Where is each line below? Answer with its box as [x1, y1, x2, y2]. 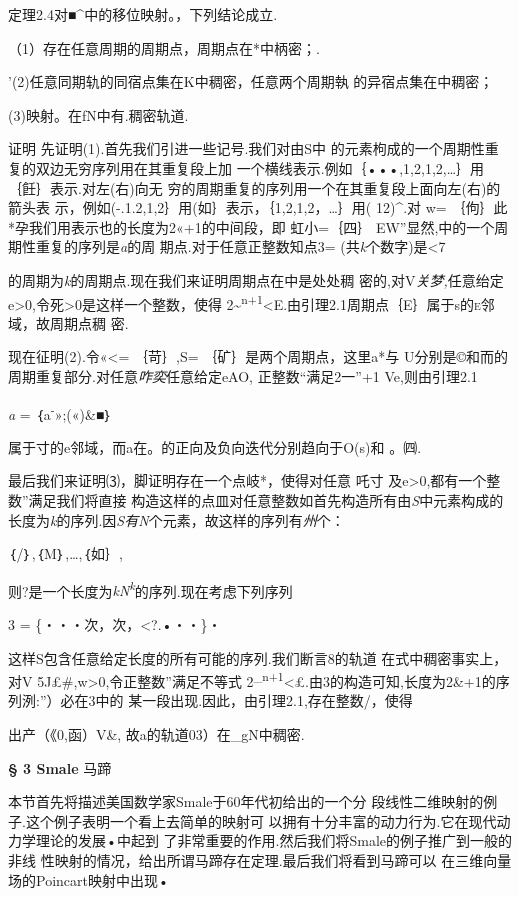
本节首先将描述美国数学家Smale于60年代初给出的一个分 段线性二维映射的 [8, 791, 484, 812]
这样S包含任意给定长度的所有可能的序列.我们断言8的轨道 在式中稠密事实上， [8, 647, 508, 668]
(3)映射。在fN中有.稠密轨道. [8, 104, 189, 125]
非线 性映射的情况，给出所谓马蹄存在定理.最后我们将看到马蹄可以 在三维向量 [8, 850, 512, 871]
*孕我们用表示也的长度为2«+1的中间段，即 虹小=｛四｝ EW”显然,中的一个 [8, 216, 495, 237]
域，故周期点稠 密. [8, 312, 129, 333]
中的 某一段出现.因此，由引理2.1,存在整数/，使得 [95, 690, 413, 711]
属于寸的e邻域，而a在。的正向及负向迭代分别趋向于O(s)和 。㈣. [8, 436, 422, 457]
